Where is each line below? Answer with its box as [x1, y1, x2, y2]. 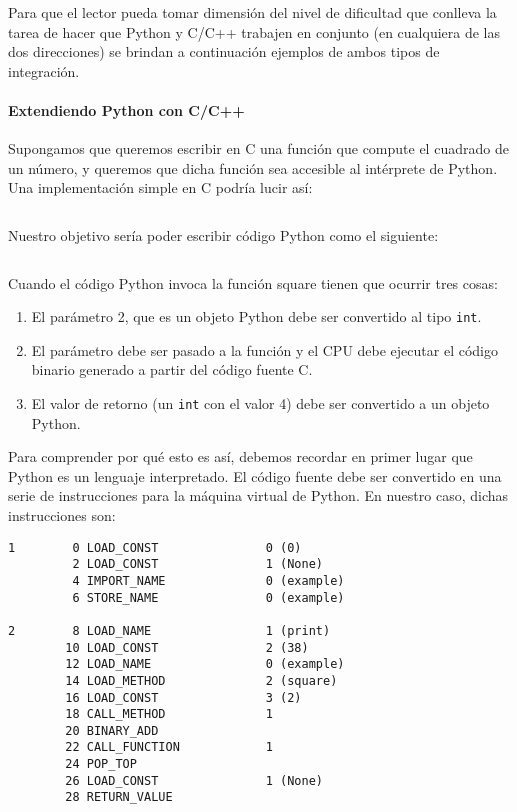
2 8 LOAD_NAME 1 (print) [8, 623, 331, 638]
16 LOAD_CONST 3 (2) [65, 690, 302, 705]
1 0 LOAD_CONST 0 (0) [8, 540, 302, 555]
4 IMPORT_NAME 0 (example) [72, 573, 345, 588]
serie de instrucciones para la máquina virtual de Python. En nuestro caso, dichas [8, 485, 509, 506]
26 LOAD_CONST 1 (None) [65, 773, 323, 788]
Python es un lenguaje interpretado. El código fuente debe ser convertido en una [8, 465, 502, 486]
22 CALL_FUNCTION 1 [65, 740, 273, 755]
